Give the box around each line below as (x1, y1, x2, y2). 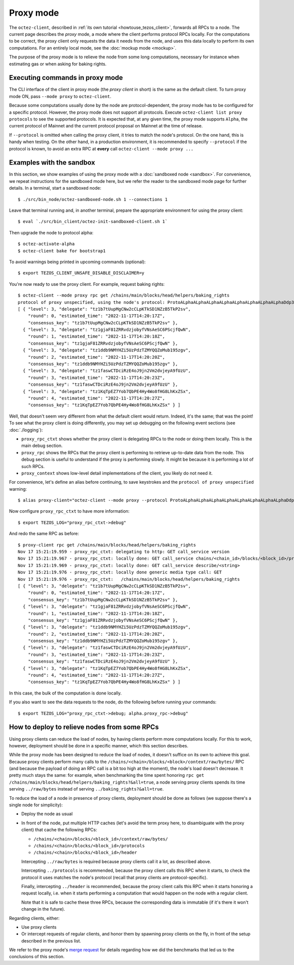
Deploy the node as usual (21, 811, 73, 817)
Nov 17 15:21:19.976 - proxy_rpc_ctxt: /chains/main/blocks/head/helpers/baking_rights (18, 576, 240, 582)
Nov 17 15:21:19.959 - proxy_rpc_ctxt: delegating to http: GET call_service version (18, 549, 230, 555)
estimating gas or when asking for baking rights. (9, 61, 107, 67)
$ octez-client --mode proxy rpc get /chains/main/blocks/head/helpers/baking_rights (18, 293, 230, 298)
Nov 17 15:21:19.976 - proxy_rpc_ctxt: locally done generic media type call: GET (18, 569, 222, 575)
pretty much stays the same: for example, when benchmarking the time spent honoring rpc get (9, 772, 204, 778)
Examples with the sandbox (9, 158, 96, 167)
